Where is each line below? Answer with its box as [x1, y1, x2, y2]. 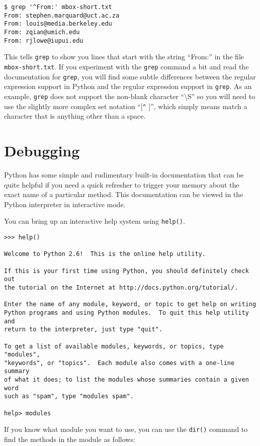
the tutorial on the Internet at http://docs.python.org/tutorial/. [4, 284, 238, 291]
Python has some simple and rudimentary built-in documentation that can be [4, 169, 244, 180]
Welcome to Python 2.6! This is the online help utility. [4, 250, 206, 258]
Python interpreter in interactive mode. [4, 199, 126, 209]
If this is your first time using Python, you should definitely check [4, 267, 249, 275]
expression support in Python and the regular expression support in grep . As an [4, 81, 252, 92]
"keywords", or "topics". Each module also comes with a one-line [4, 359, 235, 367]
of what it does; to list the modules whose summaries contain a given [4, 376, 249, 384]
